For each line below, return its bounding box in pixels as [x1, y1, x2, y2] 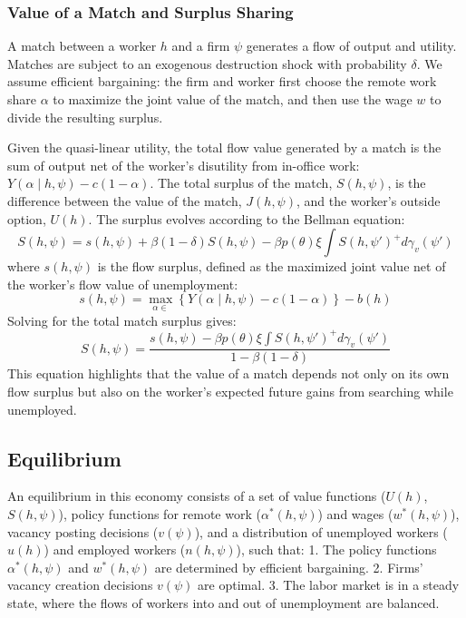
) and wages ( [317, 505, 393, 524]
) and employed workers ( [44, 540, 186, 559]
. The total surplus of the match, [150, 173, 333, 192]
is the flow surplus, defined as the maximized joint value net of [97, 257, 446, 276]
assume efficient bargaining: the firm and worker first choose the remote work [7, 72, 437, 91]
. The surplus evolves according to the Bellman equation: [88, 209, 405, 228]
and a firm [171, 36, 230, 55]
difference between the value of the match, [7, 191, 242, 210]
